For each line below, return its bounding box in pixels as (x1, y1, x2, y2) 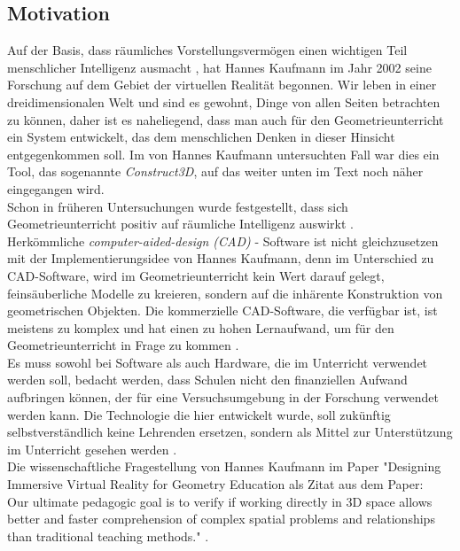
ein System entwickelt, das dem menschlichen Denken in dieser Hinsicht (7, 128, 395, 146)
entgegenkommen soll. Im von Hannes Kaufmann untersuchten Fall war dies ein (7, 144, 440, 163)
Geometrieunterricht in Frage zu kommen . (7, 336, 239, 354)
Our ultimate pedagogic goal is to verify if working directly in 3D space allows (7, 492, 433, 510)
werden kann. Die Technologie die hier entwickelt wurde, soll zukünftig (7, 405, 391, 423)
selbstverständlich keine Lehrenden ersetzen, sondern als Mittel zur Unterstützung (7, 423, 453, 441)
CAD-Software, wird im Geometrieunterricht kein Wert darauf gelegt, (7, 266, 385, 284)
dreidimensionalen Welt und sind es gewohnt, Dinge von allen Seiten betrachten (7, 92, 441, 111)
